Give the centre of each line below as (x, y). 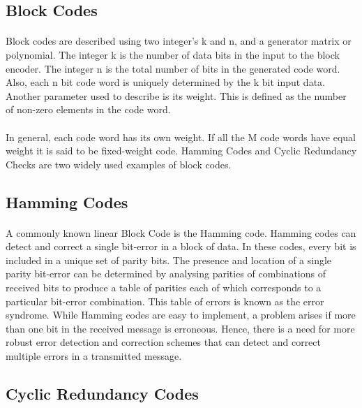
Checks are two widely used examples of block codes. (119, 164)
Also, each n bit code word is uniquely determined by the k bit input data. (165, 82)
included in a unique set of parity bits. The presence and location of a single (169, 260)
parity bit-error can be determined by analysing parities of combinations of (166, 274)
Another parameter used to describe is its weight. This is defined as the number (176, 95)
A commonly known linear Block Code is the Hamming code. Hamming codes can (181, 232)
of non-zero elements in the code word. (88, 109)
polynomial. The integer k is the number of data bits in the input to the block (173, 54)
